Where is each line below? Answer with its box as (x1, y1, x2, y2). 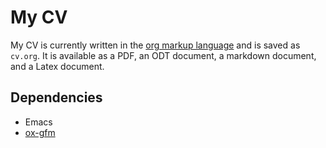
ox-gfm (24, 126, 56, 138)
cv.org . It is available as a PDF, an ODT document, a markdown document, (10, 49, 317, 61)
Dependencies (10, 89, 103, 106)
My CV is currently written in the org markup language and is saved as (10, 39, 301, 51)
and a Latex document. (10, 60, 105, 72)
